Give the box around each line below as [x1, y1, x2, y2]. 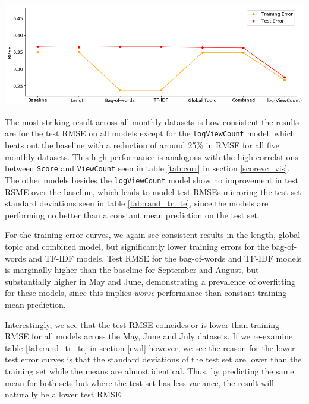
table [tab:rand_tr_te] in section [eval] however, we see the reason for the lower [5, 341, 295, 354]
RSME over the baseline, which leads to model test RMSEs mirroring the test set [5, 185, 301, 198]
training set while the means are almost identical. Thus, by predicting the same [5, 364, 294, 377]
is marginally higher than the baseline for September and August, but [5, 263, 259, 276]
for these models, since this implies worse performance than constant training [5, 287, 287, 299]
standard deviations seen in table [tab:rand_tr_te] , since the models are [5, 197, 269, 209]
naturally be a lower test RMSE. [5, 388, 124, 400]
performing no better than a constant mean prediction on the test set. [5, 208, 260, 221]
